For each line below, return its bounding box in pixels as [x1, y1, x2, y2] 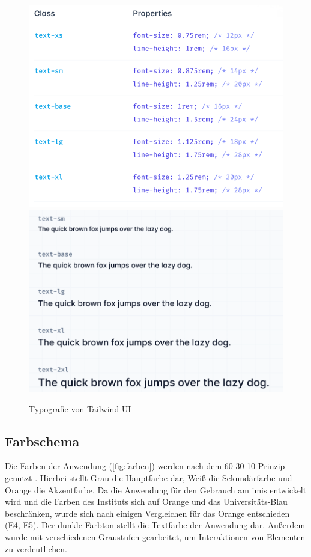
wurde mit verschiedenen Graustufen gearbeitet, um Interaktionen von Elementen [5, 531, 306, 543]
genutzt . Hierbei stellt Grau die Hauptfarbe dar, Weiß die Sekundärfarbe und [5, 472, 292, 484]
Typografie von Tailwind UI [29, 402, 131, 415]
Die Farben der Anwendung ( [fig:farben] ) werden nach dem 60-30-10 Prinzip [5, 460, 285, 472]
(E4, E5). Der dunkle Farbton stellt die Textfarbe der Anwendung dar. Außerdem [5, 519, 306, 531]
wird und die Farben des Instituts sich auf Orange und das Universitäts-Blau [5, 495, 288, 508]
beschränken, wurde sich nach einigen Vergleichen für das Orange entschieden [5, 507, 290, 519]
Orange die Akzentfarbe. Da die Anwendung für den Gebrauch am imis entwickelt [5, 483, 307, 496]
